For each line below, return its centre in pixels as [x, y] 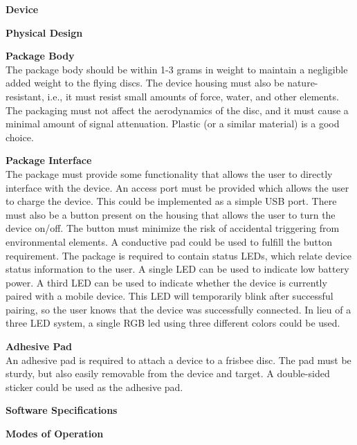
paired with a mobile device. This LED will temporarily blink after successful [170, 296]
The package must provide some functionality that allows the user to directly [169, 173]
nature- [303, 83]
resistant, [25, 96]
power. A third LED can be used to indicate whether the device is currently [166, 282]
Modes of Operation [55, 434]
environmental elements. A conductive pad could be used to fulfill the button [169, 241]
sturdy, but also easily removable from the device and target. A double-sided [168, 373]
